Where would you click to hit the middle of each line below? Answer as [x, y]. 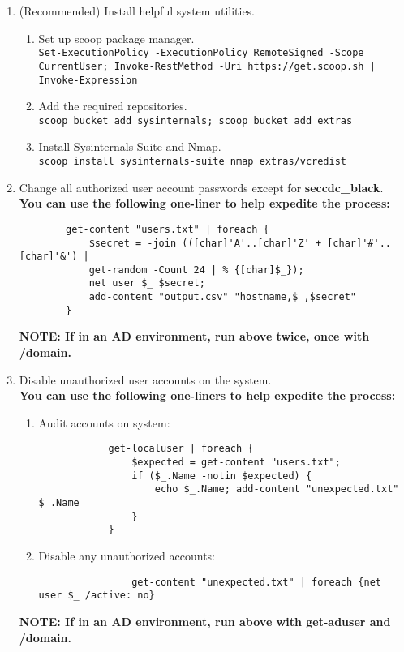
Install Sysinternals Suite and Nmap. [130, 146]
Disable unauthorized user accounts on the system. [145, 379]
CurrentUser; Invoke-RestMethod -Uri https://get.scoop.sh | [207, 66]
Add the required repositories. [113, 106]
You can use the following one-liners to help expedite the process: [207, 395]
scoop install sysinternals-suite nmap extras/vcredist [193, 161]
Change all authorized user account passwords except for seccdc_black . [201, 187]
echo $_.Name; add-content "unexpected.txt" [277, 489]
